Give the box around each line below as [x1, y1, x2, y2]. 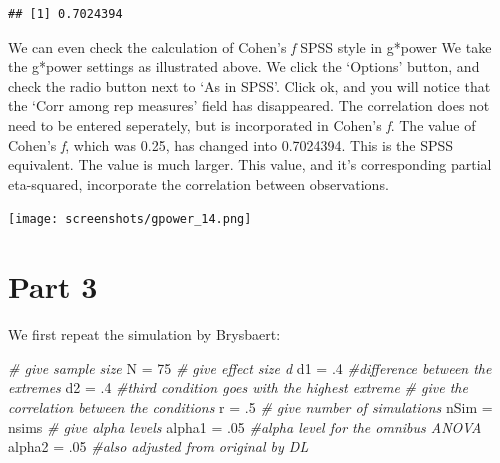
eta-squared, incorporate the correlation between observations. [8, 173, 389, 194]
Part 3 [8, 266, 98, 307]
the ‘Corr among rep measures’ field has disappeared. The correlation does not [8, 95, 490, 116]
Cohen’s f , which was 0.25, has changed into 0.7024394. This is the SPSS [8, 134, 454, 155]
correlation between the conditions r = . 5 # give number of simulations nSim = [8, 396, 493, 417]
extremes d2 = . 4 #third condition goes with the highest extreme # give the [8, 377, 468, 398]
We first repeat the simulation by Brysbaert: [8, 324, 281, 345]
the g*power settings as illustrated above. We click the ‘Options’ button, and [8, 56, 480, 77]
